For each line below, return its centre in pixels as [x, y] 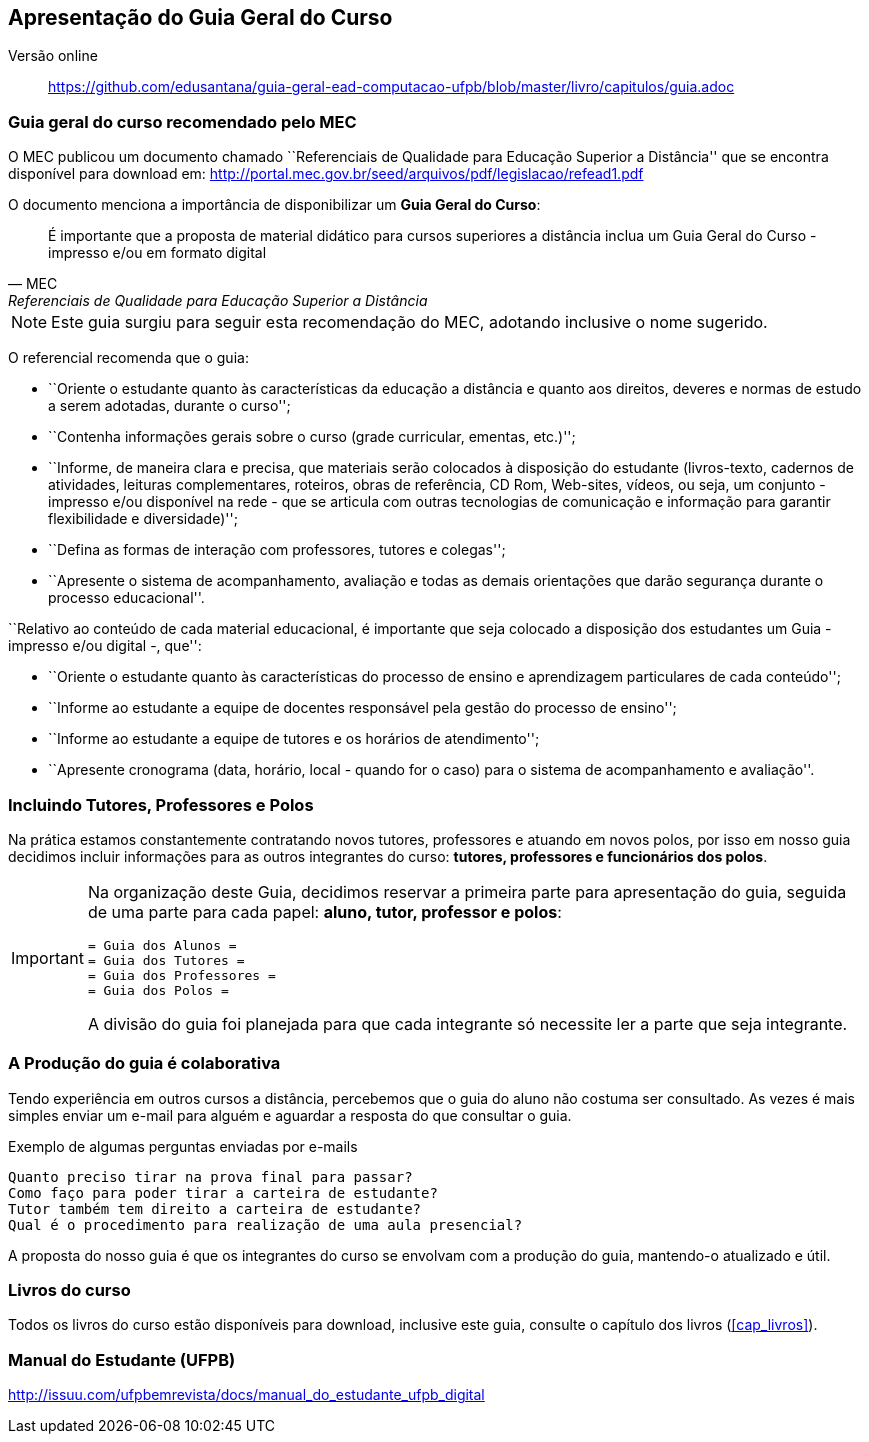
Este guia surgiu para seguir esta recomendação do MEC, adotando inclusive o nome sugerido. [409, 322]
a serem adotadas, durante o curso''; [169, 406]
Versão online [53, 56]
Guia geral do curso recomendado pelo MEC [182, 121]
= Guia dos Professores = [181, 975]
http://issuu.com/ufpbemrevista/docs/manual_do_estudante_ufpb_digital [246, 1395]
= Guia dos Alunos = [162, 945]
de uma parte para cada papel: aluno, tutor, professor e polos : [324, 911]
